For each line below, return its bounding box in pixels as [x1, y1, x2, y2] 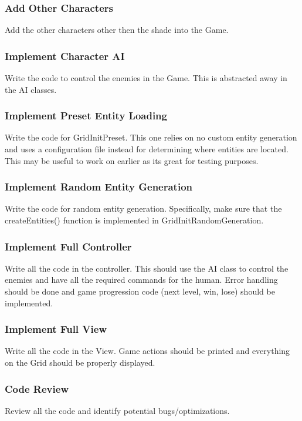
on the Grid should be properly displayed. [5, 356, 155, 369]
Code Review [5, 381, 69, 396]
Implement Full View [5, 322, 107, 336]
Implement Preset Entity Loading [5, 108, 167, 123]
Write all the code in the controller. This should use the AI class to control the [5, 262, 289, 274]
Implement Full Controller [5, 239, 132, 253]
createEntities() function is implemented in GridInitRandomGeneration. [5, 214, 264, 226]
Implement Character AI [5, 48, 125, 63]
